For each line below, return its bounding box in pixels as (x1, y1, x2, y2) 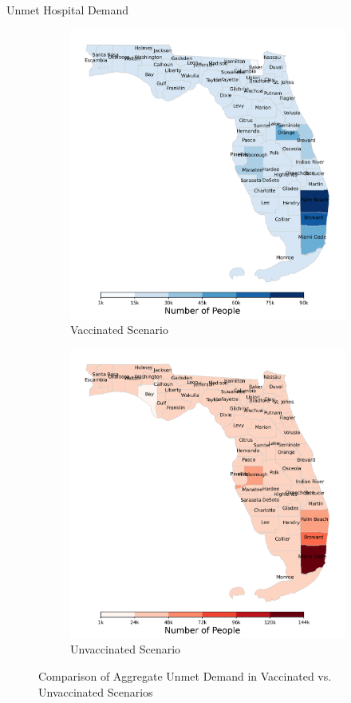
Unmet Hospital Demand (6, 2, 129, 18)
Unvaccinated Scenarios (38, 683, 153, 700)
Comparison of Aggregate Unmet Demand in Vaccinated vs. (38, 668, 332, 684)
